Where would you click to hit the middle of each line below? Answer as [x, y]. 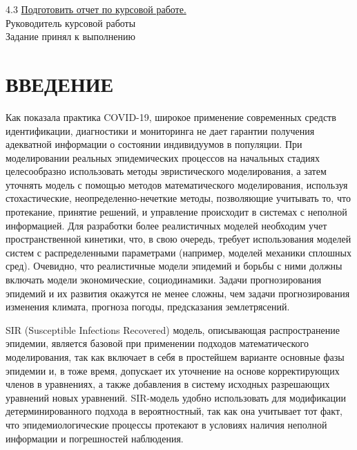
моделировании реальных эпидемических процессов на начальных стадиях [163, 157]
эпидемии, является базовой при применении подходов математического [157, 343]
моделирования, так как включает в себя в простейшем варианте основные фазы [175, 357]
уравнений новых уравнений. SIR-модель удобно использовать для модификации [176, 397]
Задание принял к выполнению [70, 36]
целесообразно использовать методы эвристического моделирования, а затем [166, 171]
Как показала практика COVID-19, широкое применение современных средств [171, 116]
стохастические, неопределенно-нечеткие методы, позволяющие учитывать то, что [178, 198]
